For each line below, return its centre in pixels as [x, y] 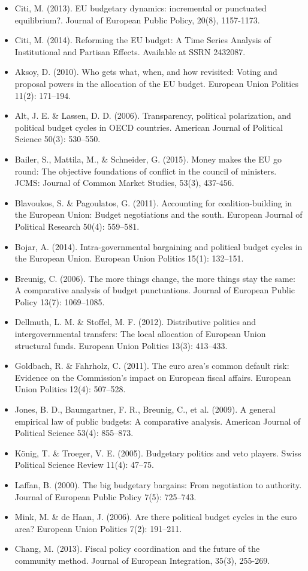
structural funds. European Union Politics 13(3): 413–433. [121, 345]
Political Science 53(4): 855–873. [74, 433]
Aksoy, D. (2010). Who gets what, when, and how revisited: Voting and [146, 72]
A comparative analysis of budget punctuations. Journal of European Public [155, 290]
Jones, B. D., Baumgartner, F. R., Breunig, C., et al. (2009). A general [145, 409]
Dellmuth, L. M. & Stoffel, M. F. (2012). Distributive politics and [135, 322]
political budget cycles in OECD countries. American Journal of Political [149, 127]
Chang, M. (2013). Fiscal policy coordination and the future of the [137, 549]
